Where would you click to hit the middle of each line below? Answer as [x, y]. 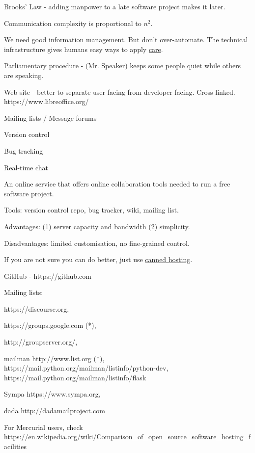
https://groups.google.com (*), [50, 325]
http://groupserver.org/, [41, 342]
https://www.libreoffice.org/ [46, 101]
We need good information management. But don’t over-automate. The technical [126, 40]
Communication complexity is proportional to [73, 23]
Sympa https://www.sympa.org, [52, 394]
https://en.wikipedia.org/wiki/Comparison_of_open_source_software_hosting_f [127, 437]
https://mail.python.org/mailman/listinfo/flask [75, 377]
